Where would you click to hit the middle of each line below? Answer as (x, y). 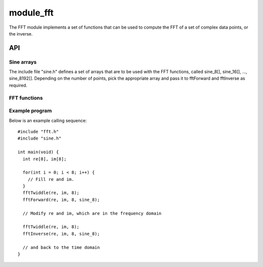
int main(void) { (38, 152)
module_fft (31, 13)
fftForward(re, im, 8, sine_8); (61, 200)
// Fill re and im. (51, 179)
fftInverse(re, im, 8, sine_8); (61, 234)
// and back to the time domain (61, 247)
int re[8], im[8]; (45, 159)
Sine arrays (23, 62)
